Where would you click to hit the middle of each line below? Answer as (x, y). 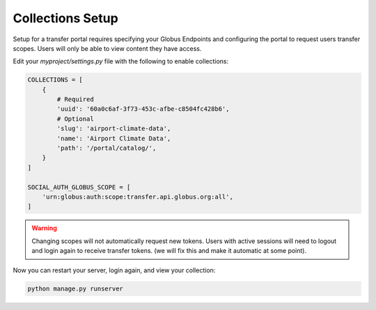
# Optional (75, 119)
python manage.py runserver (75, 288)
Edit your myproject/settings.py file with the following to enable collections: (121, 61)
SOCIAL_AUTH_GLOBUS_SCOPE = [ (79, 187)
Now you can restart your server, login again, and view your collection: (114, 270)
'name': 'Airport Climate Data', (114, 138)
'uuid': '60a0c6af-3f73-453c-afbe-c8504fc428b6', (143, 109)
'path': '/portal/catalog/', (107, 148)
